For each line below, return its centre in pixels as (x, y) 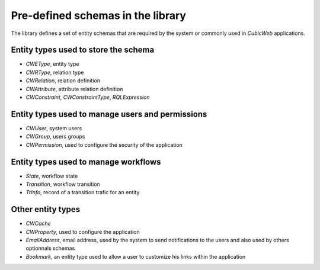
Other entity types (46, 209)
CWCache (39, 224)
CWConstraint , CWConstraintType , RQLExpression (88, 97)
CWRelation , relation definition (63, 81)
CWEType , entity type (52, 64)
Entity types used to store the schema (83, 50)
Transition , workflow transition (63, 184)
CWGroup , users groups (55, 137)
